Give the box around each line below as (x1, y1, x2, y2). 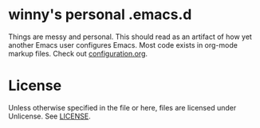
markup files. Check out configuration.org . (8, 48, 148, 58)
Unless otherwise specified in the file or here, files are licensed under (8, 103, 237, 112)
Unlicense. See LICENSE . (8, 111, 91, 121)
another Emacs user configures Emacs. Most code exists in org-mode (8, 40, 238, 49)
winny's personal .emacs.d (8, 6, 192, 24)
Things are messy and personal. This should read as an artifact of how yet (8, 32, 253, 41)
